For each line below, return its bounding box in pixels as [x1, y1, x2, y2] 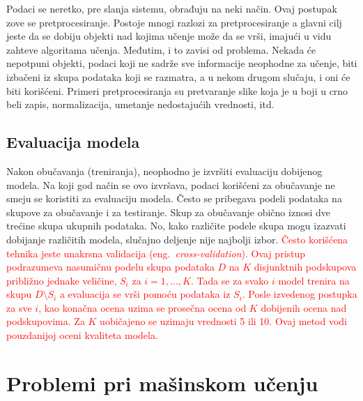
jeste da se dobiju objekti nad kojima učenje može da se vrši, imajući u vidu [6, 29, 332, 43]
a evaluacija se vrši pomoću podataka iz [59, 287, 231, 301]
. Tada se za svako [190, 273, 269, 287]
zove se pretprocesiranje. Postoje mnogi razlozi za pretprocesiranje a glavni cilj [6, 15, 342, 29]
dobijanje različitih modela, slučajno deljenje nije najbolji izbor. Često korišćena [6, 232, 348, 246]
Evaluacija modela [6, 131, 140, 153]
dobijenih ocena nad [261, 300, 347, 315]
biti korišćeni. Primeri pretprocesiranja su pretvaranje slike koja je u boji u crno [6, 83, 348, 98]
